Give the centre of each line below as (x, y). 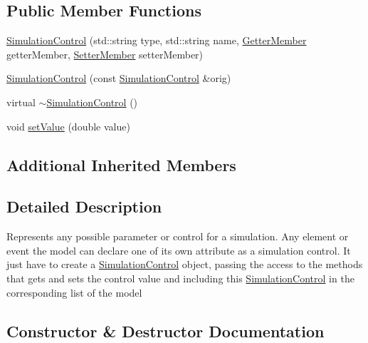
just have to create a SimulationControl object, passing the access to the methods (185, 264)
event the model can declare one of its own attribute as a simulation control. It (179, 250)
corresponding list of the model (74, 292)
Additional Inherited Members (121, 164)
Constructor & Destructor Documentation (165, 331)
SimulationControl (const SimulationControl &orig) (119, 78)
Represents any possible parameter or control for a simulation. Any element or (178, 236)
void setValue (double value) (68, 126)
